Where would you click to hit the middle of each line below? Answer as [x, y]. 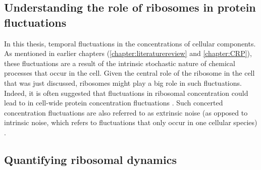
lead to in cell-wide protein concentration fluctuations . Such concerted [114, 103]
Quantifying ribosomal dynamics [90, 159]
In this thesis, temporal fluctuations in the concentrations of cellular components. [130, 43]
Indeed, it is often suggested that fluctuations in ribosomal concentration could [126, 93]
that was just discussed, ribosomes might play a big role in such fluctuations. [123, 82]
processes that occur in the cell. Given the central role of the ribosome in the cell [129, 73]
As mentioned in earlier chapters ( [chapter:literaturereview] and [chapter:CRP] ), [128, 53]
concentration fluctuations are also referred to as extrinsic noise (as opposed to [126, 112]
